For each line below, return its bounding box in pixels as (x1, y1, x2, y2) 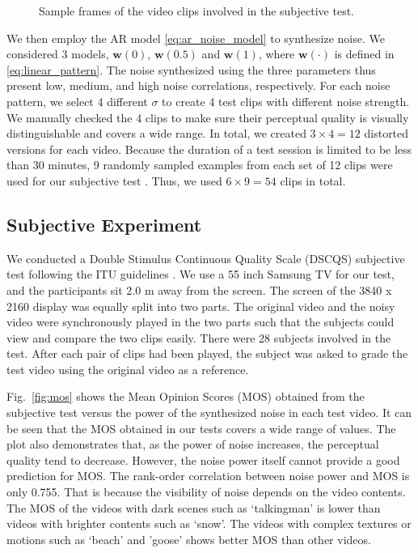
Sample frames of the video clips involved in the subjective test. (39, 2, 354, 19)
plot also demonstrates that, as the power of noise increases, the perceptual (6, 436, 379, 453)
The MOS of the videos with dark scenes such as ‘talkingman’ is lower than (6, 499, 381, 516)
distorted (364, 125, 409, 142)
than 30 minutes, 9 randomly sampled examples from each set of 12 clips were (6, 156, 393, 173)
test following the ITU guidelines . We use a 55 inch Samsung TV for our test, (6, 266, 395, 283)
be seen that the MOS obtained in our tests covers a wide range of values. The (6, 419, 396, 436)
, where (258, 45, 295, 62)
